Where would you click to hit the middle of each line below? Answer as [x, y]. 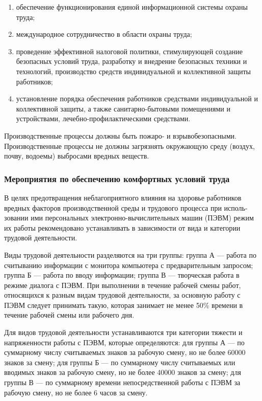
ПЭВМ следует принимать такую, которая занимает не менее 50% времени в [124, 305]
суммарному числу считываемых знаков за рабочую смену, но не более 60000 [125, 352]
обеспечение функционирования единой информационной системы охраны [132, 7]
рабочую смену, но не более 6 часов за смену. [76, 392]
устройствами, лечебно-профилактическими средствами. [103, 118]
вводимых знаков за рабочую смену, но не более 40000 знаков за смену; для [123, 372]
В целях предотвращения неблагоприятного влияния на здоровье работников [123, 197]
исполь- [236, 207]
